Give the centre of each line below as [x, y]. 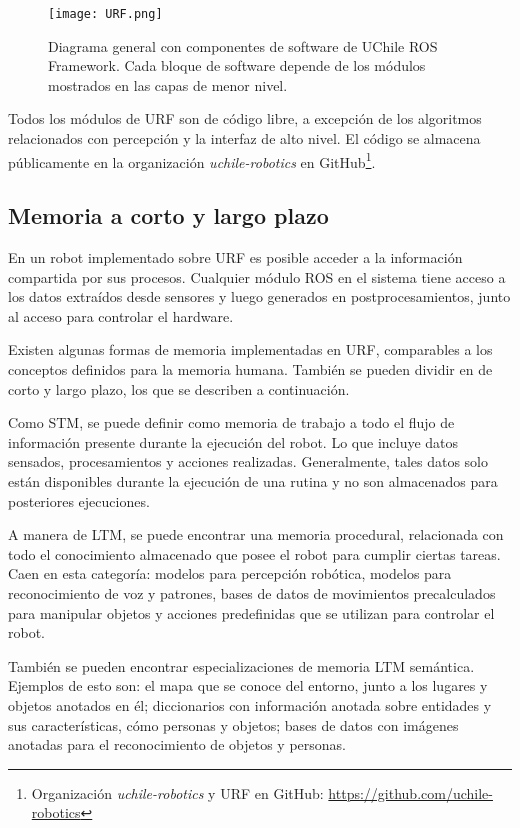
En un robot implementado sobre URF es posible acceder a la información [235, 257]
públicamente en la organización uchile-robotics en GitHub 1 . [192, 160]
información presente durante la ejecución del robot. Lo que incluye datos [233, 441]
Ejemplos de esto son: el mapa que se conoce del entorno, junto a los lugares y [248, 685]
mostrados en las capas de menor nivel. [168, 84]
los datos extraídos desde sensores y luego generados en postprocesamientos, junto [259, 296]
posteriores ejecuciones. [79, 500]
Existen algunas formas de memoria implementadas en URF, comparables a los [250, 349]
